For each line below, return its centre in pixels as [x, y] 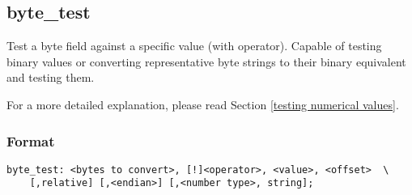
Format [31, 140]
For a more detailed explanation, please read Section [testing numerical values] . [203, 104]
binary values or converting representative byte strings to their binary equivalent [206, 61]
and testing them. [51, 77]
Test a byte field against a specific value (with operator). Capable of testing [194, 46]
